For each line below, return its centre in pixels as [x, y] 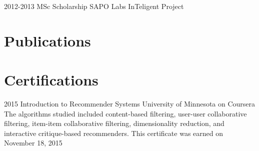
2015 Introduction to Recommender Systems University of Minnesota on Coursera [130, 104]
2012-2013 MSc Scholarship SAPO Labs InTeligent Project [94, 6]
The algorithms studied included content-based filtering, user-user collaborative [125, 113]
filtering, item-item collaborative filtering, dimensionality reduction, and [114, 123]
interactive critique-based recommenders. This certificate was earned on [113, 133]
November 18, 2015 [33, 143]
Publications [47, 40]
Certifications [51, 80]
